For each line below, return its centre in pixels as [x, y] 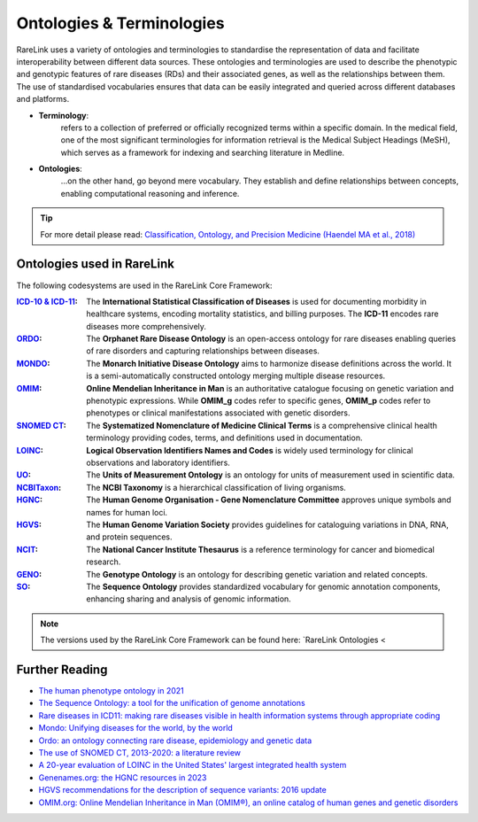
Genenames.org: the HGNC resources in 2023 [123, 777]
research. [104, 562]
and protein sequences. [129, 537]
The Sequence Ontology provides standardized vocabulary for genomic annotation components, [263, 586]
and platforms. [43, 99]
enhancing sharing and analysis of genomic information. [189, 599]
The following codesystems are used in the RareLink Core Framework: [144, 285]
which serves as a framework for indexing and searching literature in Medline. [203, 152]
